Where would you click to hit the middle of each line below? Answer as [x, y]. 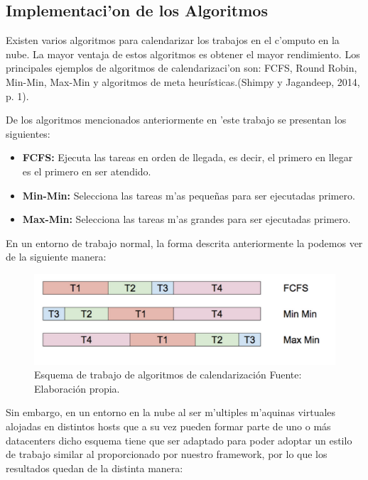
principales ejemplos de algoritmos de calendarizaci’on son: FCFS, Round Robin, [182, 68]
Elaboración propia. [77, 388]
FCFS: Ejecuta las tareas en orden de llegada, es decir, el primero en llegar [188, 157]
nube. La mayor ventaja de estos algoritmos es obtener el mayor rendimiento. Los [183, 54]
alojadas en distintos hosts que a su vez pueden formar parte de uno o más [168, 426]
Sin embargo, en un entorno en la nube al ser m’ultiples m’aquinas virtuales [171, 412]
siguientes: [28, 133]
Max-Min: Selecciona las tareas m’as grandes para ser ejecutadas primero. [186, 219]
